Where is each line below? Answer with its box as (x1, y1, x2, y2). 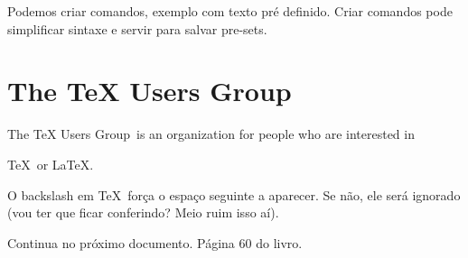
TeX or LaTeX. (7, 154, 94, 173)
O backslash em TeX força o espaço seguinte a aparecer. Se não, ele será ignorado (7, 185, 461, 204)
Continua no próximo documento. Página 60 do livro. (7, 233, 303, 252)
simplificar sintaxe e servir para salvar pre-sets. (7, 19, 267, 38)
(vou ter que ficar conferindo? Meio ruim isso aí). (7, 203, 279, 222)
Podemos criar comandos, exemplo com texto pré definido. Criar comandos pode (7, 2, 453, 20)
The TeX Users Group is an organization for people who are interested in (7, 124, 415, 143)
